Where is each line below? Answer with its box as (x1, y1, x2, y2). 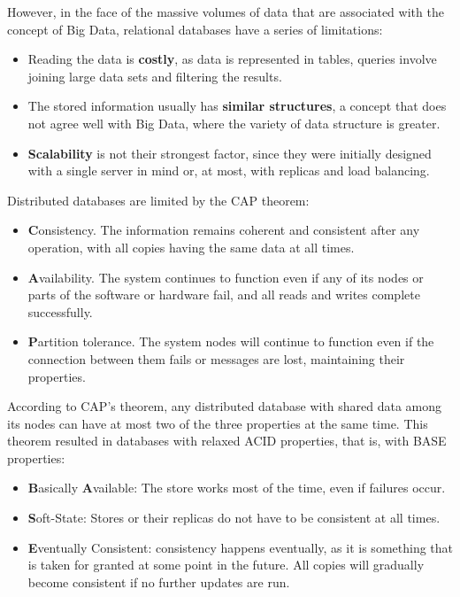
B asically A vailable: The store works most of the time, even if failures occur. (27, 478, 446, 497)
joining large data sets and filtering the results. (27, 66, 282, 85)
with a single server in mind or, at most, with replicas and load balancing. (27, 161, 430, 180)
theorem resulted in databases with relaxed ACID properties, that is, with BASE (7, 431, 447, 450)
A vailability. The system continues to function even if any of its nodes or (27, 267, 424, 286)
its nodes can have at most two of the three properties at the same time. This (7, 414, 428, 432)
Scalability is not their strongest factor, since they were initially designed (27, 143, 432, 162)
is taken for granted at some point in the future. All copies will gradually (27, 555, 425, 574)
